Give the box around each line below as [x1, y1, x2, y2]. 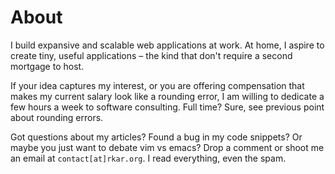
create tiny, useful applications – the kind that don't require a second [10, 49, 293, 61]
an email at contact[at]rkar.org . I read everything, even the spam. [10, 152, 287, 164]
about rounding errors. [10, 111, 104, 123]
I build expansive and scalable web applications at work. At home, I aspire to [10, 39, 325, 51]
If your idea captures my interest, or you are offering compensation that [10, 79, 305, 91]
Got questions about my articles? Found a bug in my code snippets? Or [10, 131, 303, 143]
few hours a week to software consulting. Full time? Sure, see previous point [10, 101, 325, 113]
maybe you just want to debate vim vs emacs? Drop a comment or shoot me [10, 141, 325, 153]
